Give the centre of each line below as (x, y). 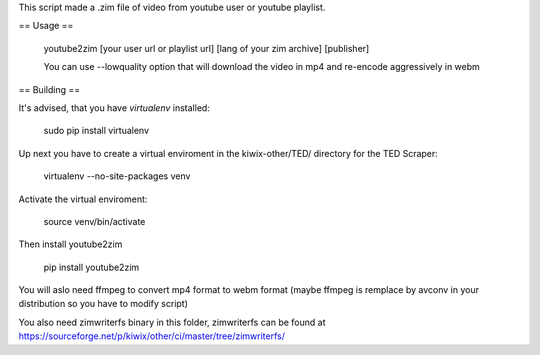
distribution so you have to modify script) (103, 304)
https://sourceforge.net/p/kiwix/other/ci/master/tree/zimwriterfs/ (151, 336)
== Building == (49, 89)
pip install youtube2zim (91, 267)
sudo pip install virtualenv (96, 131)
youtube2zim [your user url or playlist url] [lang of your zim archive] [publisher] (206, 48)
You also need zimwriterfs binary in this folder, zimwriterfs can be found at (172, 322)
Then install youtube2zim (70, 244)
